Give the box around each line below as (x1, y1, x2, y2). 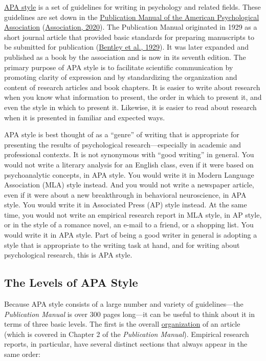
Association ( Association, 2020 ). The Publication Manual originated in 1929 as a (4, 22, 257, 32)
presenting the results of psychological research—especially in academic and (4, 139, 241, 150)
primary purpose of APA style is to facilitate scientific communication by (4, 61, 233, 72)
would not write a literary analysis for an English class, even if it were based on (4, 159, 254, 169)
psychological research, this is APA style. (4, 249, 132, 260)
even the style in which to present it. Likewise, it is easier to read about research (4, 101, 257, 112)
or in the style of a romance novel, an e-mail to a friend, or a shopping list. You (4, 219, 254, 230)
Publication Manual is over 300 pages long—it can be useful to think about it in (4, 308, 255, 319)
